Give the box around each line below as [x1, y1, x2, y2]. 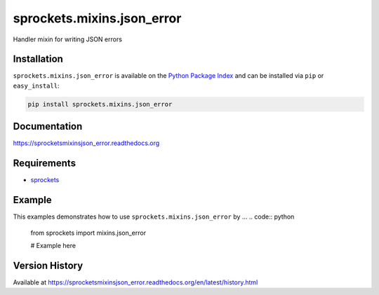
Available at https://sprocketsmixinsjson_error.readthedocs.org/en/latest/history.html [13, 277, 258, 287]
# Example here [30, 241, 77, 249]
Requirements [13, 158, 77, 170]
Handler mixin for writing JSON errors [13, 35, 123, 43]
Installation [13, 53, 63, 65]
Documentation [13, 121, 83, 132]
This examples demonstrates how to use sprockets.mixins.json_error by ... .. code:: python [13, 212, 295, 221]
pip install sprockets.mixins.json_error [27, 100, 173, 108]
